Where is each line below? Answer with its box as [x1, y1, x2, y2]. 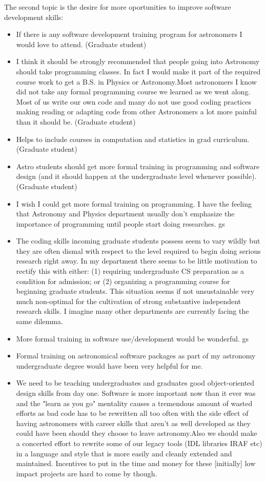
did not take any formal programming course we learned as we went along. [16, 86, 251, 97]
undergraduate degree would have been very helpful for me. [16, 360, 203, 371]
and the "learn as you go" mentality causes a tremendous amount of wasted [16, 397, 253, 408]
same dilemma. [16, 316, 63, 327]
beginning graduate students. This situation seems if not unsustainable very [16, 286, 255, 296]
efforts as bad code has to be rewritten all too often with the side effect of [16, 408, 249, 418]
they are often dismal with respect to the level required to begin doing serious [16, 245, 261, 256]
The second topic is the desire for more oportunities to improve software [4, 2, 231, 12]
